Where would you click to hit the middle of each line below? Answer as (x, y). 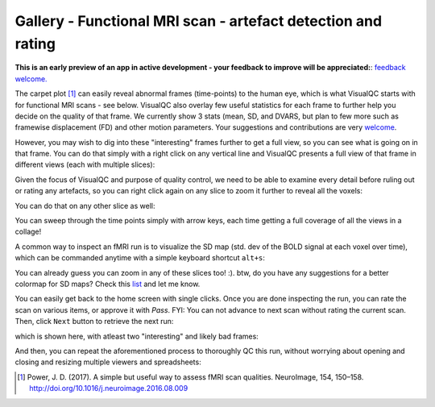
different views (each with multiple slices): (85, 164)
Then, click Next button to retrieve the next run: (94, 322)
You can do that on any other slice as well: (85, 206)
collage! (28, 232)
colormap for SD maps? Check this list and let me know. (108, 284)
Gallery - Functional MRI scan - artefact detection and (199, 21)
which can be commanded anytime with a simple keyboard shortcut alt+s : (140, 258)
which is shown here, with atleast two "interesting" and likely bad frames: (137, 336)
